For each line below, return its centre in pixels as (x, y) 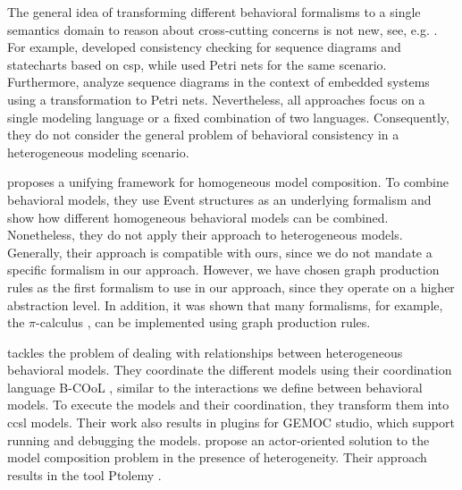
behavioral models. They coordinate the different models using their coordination (230, 370)
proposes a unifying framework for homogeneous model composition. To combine (228, 182)
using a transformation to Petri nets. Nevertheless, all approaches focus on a (216, 99)
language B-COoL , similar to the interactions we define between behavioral (215, 387)
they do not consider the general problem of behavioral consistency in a (203, 135)
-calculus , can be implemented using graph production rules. (203, 322)
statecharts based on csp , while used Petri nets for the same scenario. (197, 64)
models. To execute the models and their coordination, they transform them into (228, 405)
